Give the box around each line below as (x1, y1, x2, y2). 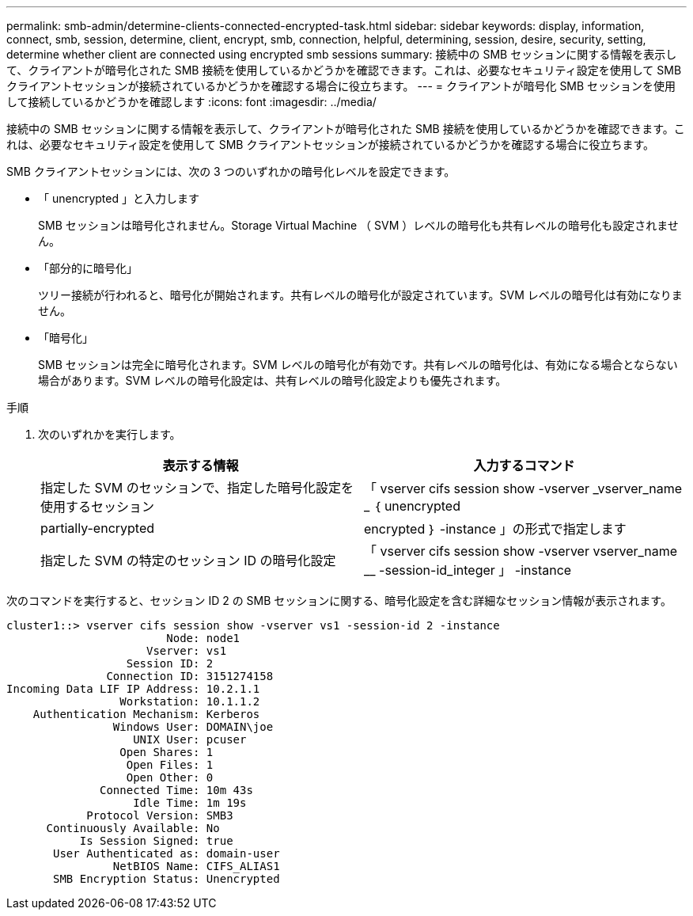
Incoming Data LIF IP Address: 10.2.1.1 (6, 682, 260, 695)
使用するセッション (40, 499, 155, 515)
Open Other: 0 (126, 771, 214, 784)
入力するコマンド (473, 458, 575, 473)
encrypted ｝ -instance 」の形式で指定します (364, 521, 627, 537)
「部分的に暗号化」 (38, 261, 138, 275)
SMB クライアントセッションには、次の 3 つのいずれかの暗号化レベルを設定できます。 (6, 165, 456, 178)
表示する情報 (162, 458, 239, 473)
